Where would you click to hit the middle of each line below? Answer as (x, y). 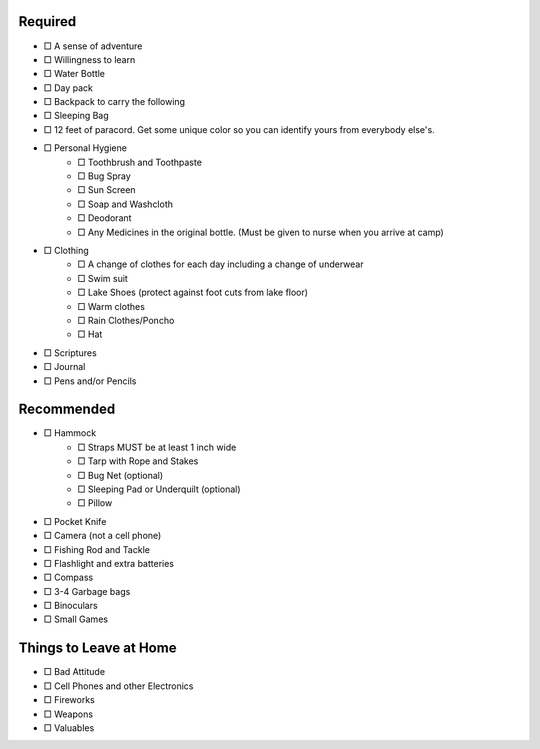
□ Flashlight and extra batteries (109, 563)
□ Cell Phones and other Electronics (118, 686)
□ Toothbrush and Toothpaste (139, 162)
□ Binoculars (71, 606)
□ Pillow (95, 503)
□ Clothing (66, 250)
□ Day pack (68, 87)
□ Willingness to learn (89, 59)
